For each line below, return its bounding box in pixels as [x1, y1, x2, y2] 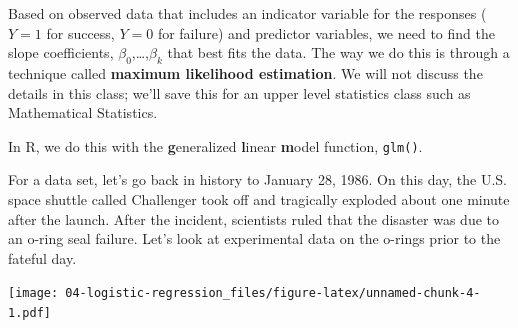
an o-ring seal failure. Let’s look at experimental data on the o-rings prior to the [8, 228, 501, 249]
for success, [46, 22, 115, 43]
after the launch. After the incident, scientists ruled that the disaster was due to [8, 208, 499, 229]
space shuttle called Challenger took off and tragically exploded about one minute [8, 189, 510, 210]
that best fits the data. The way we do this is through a [167, 42, 510, 63]
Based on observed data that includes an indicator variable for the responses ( [8, 3, 487, 23]
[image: [8, 286, 59, 301]
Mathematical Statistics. [8, 102, 158, 123]
